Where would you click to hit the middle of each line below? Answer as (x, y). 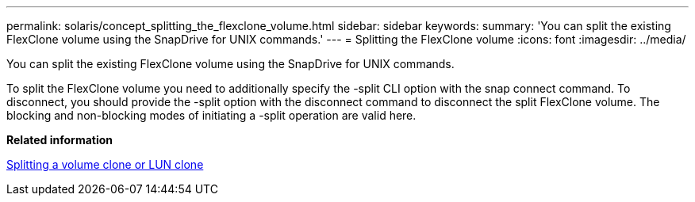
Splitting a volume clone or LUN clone (105, 164)
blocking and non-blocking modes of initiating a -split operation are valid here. (211, 115)
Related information (60, 140)
